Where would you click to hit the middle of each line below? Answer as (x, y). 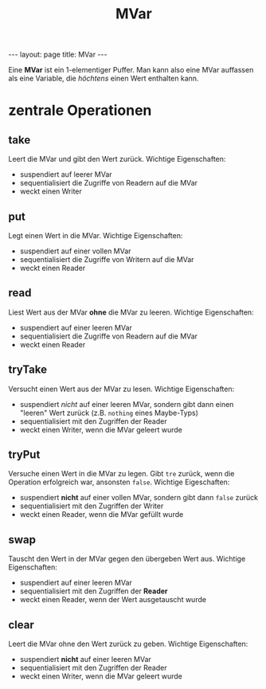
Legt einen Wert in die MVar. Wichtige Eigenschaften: (96, 235)
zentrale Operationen (80, 110)
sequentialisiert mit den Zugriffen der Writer (92, 506)
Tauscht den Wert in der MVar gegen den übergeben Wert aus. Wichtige (127, 559)
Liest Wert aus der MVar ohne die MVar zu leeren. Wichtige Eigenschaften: (131, 312)
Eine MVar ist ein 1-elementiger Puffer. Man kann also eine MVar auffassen (131, 70)
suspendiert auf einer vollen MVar (75, 251)
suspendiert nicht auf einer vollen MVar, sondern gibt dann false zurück (139, 498)
